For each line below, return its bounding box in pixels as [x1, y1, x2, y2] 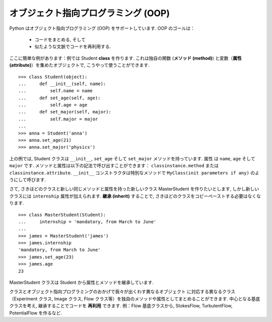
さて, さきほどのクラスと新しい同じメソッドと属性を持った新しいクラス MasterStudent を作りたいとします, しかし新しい [9, 186, 259, 192]
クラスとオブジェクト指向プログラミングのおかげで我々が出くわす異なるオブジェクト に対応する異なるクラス [9, 289, 236, 295]
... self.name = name [18, 88, 93, 94]
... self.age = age [18, 102, 88, 108]
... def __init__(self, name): [18, 81, 106, 87]
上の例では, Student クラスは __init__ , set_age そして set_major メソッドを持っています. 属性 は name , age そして [9, 155, 255, 161]
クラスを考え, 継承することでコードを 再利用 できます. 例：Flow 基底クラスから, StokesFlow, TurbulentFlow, [9, 303, 233, 309]
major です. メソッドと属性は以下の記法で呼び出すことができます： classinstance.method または [9, 163, 219, 169]
